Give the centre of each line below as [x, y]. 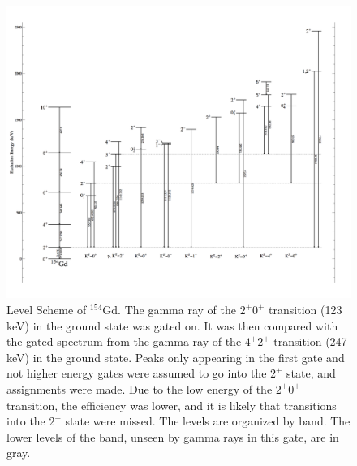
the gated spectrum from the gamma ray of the [124, 341]
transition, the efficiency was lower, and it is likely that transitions [172, 405]
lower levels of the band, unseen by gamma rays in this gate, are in [173, 436]
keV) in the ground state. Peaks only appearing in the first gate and [176, 357]
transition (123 [305, 309]
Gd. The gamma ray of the [169, 309]
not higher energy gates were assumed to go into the [137, 373]
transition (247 [310, 341]
